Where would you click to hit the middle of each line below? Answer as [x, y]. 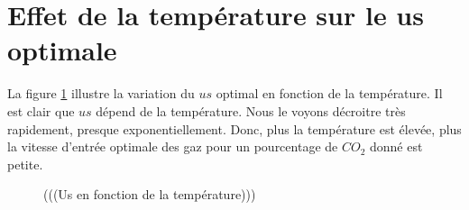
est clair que [41, 110]
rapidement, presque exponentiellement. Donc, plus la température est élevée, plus [234, 128]
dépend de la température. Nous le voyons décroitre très [251, 110]
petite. [25, 164]
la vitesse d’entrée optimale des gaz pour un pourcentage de [173, 146]
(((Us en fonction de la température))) [150, 194]
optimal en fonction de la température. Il [329, 93]
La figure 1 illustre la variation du [101, 93]
